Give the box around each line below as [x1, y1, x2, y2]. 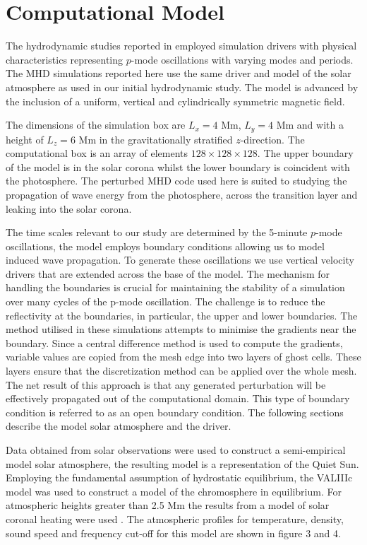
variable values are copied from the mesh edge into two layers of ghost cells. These [6, 349, 361, 364]
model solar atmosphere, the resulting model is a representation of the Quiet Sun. [6, 456, 359, 471]
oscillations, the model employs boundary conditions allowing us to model [6, 238, 325, 253]
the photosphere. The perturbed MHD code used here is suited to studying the [6, 173, 347, 188]
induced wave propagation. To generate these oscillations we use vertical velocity [6, 252, 354, 267]
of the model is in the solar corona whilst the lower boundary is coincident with [6, 159, 350, 174]
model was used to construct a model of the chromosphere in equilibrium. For [6, 484, 342, 498]
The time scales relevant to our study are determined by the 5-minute [6, 225, 308, 240]
